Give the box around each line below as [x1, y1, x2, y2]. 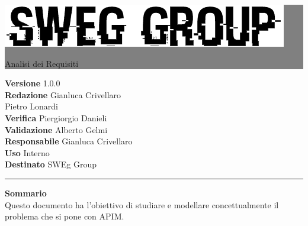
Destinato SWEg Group [5, 158, 97, 170]
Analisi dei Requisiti [5, 57, 79, 69]
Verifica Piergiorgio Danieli [5, 111, 107, 124]
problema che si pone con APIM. [5, 210, 124, 222]
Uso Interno [5, 146, 50, 159]
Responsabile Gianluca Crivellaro [5, 135, 133, 147]
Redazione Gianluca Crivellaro [5, 88, 121, 101]
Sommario [5, 186, 47, 199]
